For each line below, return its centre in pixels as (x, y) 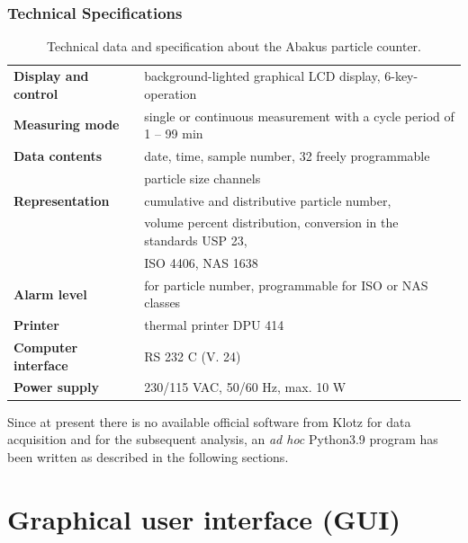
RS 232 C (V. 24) (193, 356)
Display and (51, 76)
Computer (46, 347)
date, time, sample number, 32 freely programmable (287, 155)
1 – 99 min (174, 134)
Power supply (56, 387)
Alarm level (50, 294)
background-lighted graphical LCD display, (262, 76)
